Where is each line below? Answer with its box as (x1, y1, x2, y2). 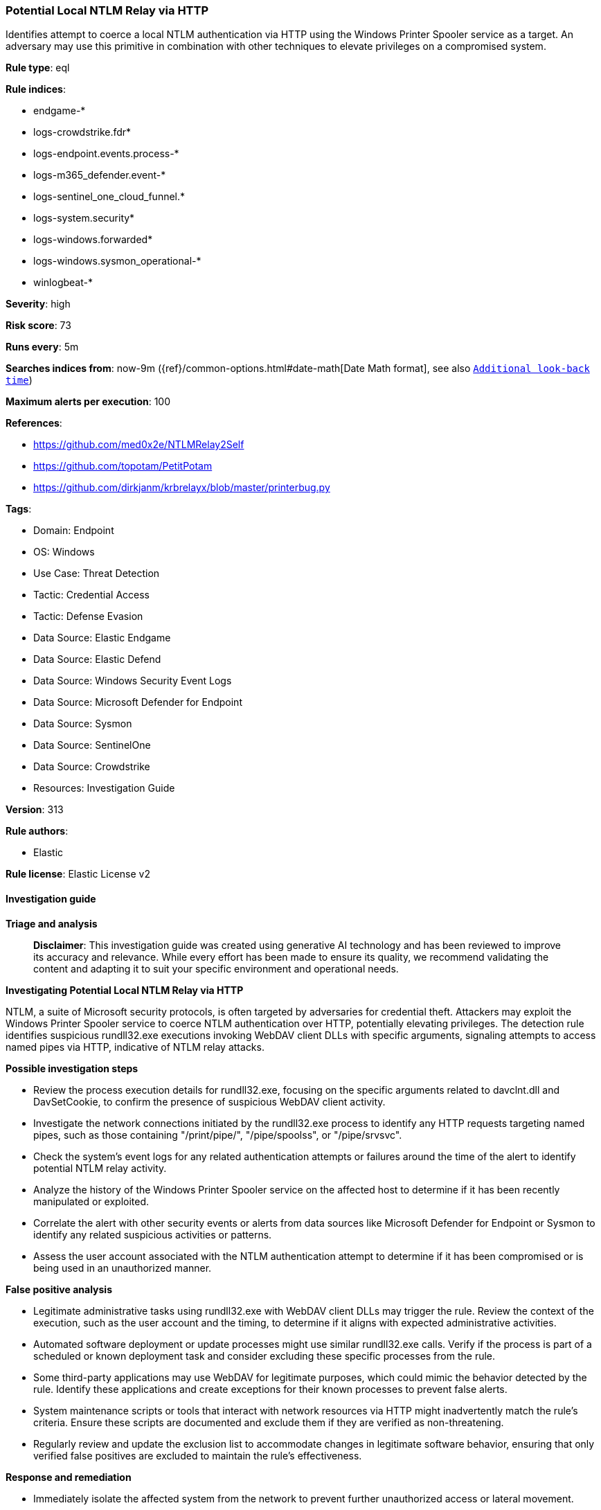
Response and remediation (6, 1471, 132, 1483)
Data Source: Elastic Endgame (33, 632, 171, 644)
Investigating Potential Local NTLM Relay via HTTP (6, 984, 244, 996)
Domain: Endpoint (33, 524, 114, 537)
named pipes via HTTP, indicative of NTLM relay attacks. (6, 1040, 264, 1053)
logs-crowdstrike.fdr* (33, 126, 132, 139)
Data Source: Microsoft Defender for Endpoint (33, 696, 242, 709)
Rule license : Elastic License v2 (6, 868, 150, 880)
